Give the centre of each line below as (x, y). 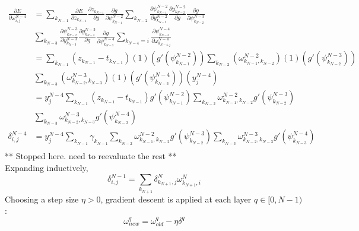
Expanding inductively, (47, 167)
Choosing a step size (42, 199)
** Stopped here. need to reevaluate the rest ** (91, 156)
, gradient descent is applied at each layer (176, 199)
